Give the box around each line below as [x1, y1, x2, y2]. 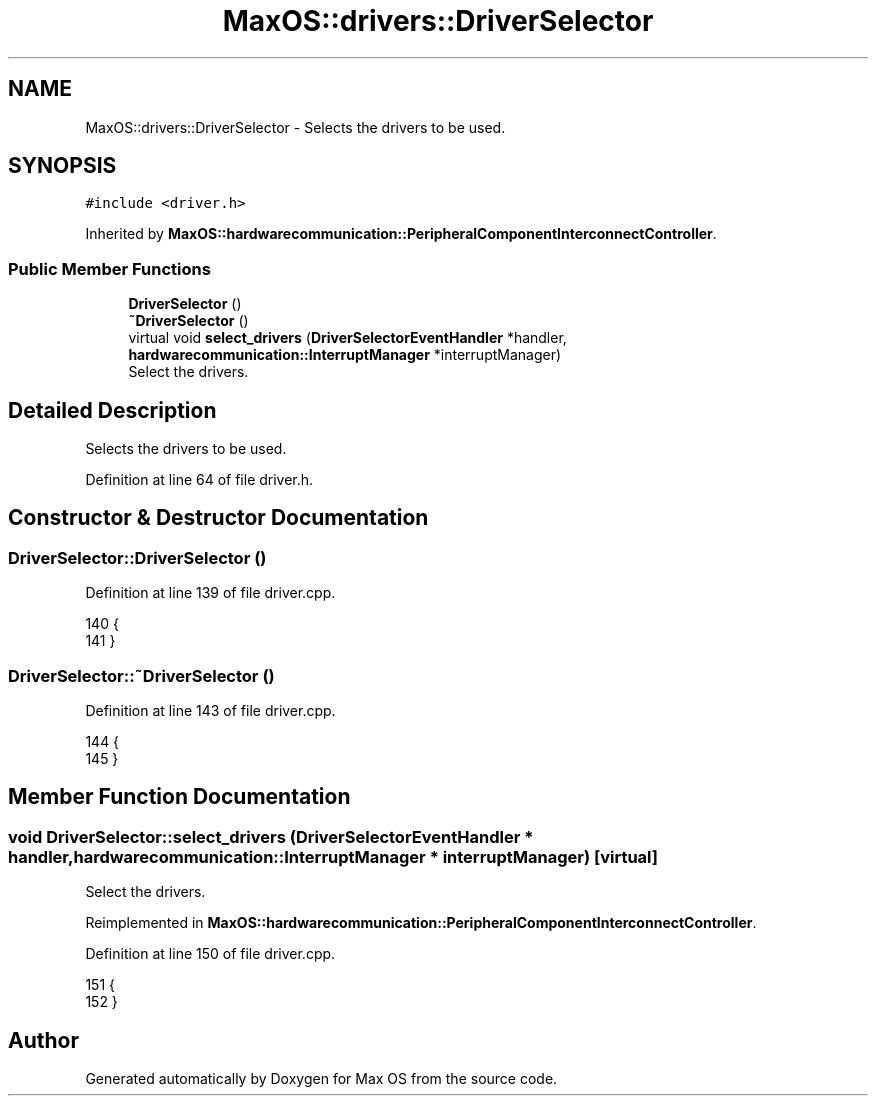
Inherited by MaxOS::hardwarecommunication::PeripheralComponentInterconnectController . [85, 225, 717, 243]
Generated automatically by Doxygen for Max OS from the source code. [85, 1070, 558, 1088]
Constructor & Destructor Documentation [8, 505, 429, 531]
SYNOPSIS [8, 153, 117, 179]
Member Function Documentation [8, 784, 351, 810]
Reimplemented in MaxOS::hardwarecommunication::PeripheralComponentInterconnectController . [85, 914, 757, 932]
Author [8, 1027, 79, 1053]
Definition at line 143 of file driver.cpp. [85, 702, 336, 719]
